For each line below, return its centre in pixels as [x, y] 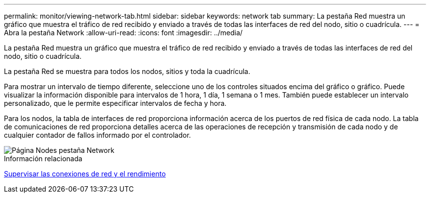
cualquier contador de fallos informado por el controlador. [97, 135]
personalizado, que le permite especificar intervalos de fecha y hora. [115, 103]
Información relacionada [43, 159]
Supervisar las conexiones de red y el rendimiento [85, 174]
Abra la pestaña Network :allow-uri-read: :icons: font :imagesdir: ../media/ [123, 33]
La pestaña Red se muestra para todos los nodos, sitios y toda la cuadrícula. [127, 71]
